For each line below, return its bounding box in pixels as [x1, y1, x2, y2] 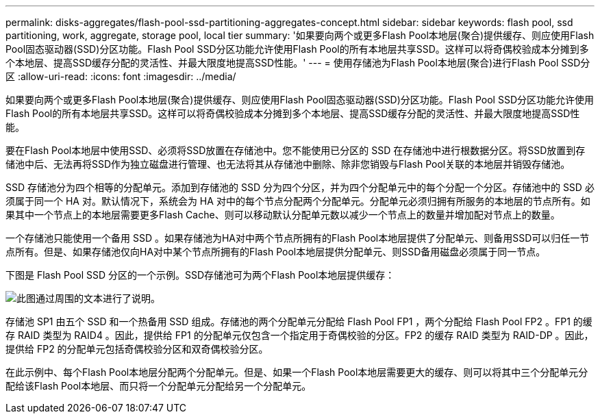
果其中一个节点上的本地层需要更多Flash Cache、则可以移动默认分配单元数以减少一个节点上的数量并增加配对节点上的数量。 [5, 209, 560, 220]
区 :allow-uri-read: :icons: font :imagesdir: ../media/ [5, 71, 236, 82]
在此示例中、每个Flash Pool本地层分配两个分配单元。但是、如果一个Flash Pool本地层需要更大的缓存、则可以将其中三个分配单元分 [5, 366, 588, 378]
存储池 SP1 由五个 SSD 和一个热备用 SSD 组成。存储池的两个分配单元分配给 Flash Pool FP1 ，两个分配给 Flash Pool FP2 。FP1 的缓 [5, 316, 592, 327]
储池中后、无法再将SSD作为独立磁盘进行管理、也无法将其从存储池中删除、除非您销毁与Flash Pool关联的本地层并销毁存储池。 [5, 158, 571, 170]
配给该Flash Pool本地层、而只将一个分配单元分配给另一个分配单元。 [5, 380, 312, 392]
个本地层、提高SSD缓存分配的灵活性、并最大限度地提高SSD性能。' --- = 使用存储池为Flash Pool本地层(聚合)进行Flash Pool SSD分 [5, 57, 590, 68]
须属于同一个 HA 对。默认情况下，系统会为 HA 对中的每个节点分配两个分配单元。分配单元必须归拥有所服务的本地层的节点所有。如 [5, 195, 590, 207]
